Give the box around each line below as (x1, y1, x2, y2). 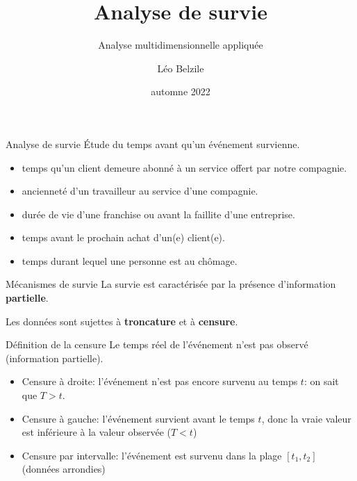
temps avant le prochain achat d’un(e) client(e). (22, 230, 225, 245)
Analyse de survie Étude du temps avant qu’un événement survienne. (6, 136, 300, 151)
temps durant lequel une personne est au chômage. (22, 253, 238, 268)
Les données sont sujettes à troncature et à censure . (6, 313, 238, 328)
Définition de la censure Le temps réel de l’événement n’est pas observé (6, 337, 308, 352)
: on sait (304, 374, 339, 389)
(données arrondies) (22, 462, 106, 476)
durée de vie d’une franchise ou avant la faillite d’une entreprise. (22, 206, 295, 221)
